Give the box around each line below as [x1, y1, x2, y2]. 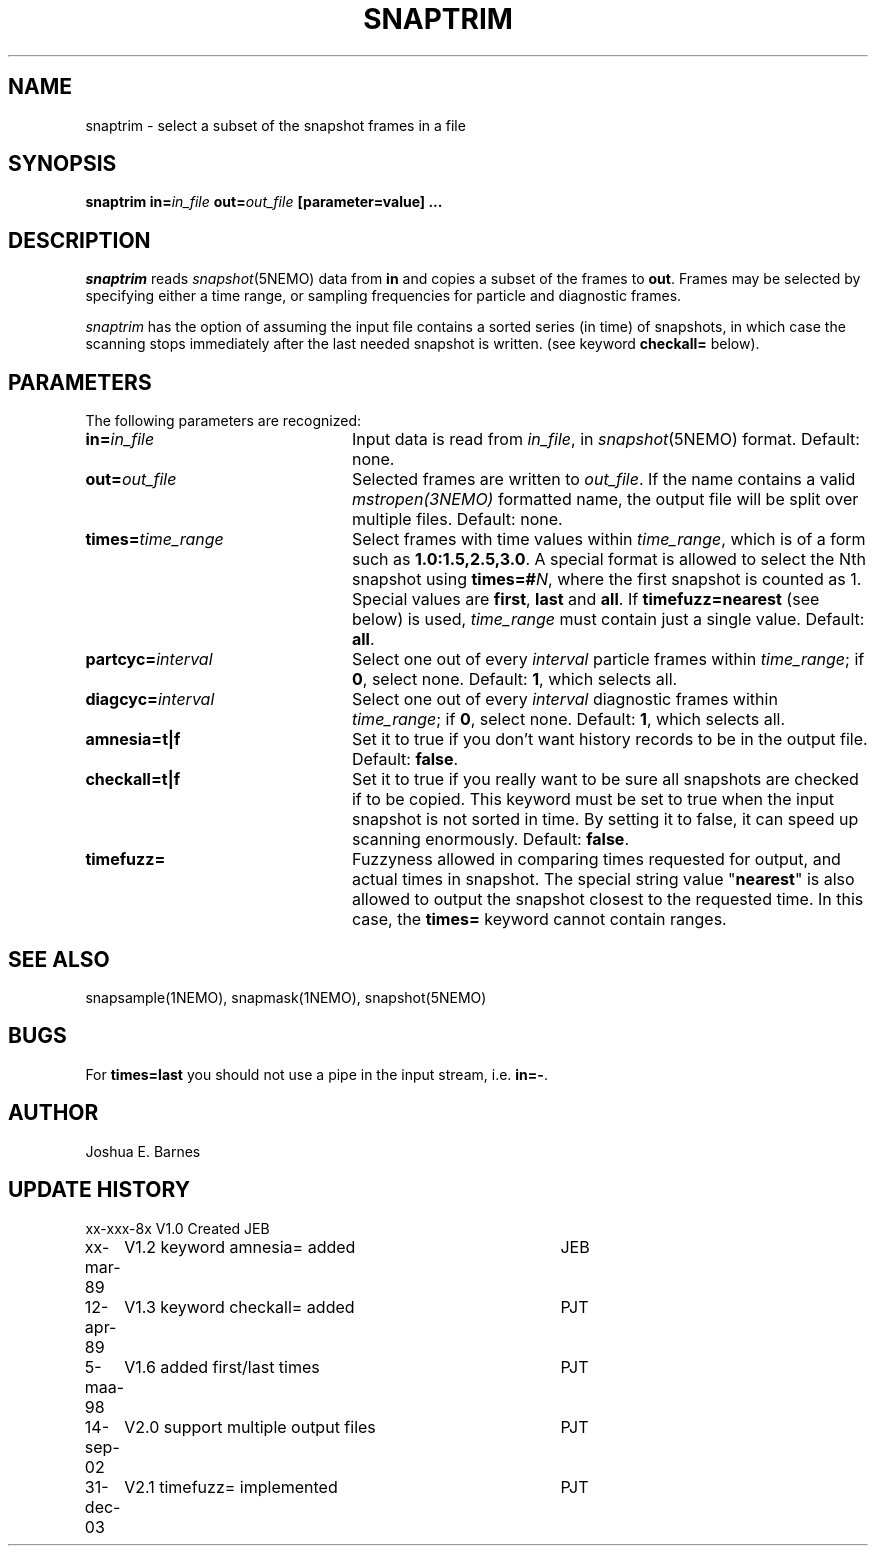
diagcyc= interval [85, 689, 215, 710]
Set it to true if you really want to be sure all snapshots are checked [351, 769, 859, 790]
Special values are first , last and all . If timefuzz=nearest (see [351, 589, 820, 610]
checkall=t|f [85, 769, 181, 790]
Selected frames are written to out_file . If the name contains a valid [351, 469, 856, 490]
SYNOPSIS [8, 151, 117, 177]
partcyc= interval [85, 649, 213, 670]
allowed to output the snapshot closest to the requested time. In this [351, 889, 864, 910]
